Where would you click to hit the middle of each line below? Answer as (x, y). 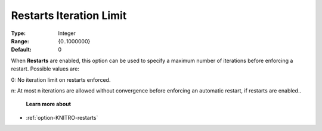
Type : (18, 33)
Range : (20, 41)
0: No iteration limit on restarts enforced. (61, 79)
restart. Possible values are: (45, 69)
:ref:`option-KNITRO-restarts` (62, 117)
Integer (67, 33)
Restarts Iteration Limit (69, 15)
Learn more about (49, 104)
